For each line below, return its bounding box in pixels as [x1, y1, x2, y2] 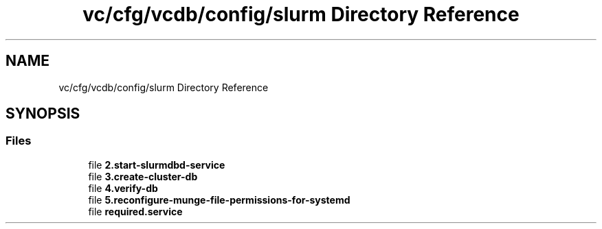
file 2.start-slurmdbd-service [88, 158, 225, 171]
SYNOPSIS [5, 105, 80, 123]
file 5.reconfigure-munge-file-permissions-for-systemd [88, 193, 350, 206]
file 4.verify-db [88, 182, 158, 194]
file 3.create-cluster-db [88, 170, 198, 182]
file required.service [88, 205, 183, 217]
